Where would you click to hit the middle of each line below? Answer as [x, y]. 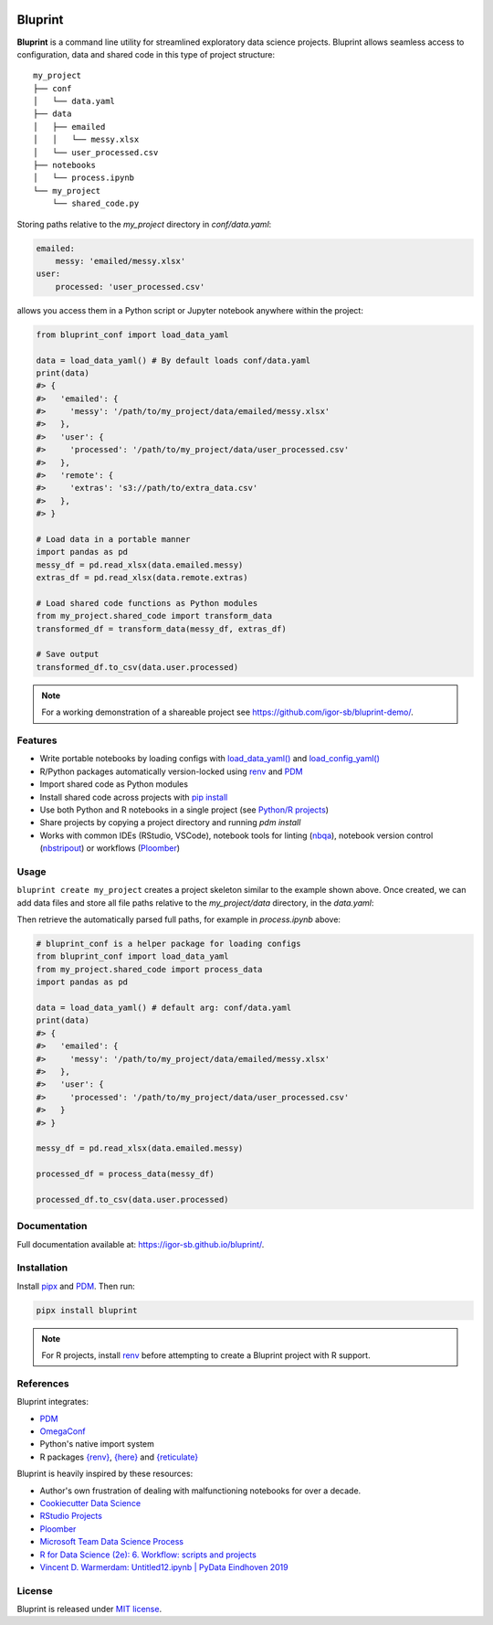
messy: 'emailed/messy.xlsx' [121, 261]
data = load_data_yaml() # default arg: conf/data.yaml [164, 1007]
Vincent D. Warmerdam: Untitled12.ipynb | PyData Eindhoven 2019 [164, 1567]
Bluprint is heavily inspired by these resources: [105, 1474]
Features [37, 740]
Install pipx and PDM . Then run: [76, 1286]
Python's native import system [97, 1444]
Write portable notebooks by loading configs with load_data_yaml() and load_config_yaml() [210, 759]
